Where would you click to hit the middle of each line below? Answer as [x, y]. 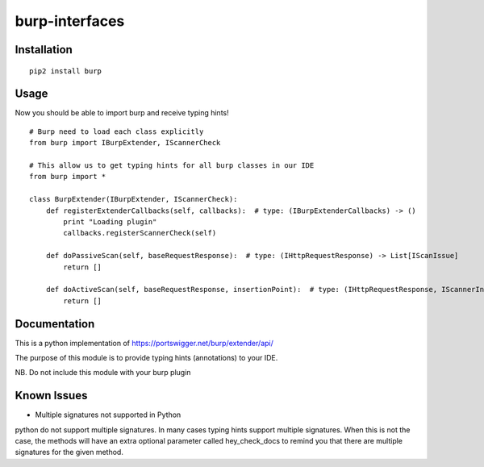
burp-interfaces [70, 21]
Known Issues [51, 396]
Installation [44, 50]
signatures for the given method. [69, 452]
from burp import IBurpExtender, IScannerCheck [125, 143]
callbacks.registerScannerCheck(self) [140, 233]
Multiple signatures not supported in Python [108, 415]
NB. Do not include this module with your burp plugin [103, 373]
